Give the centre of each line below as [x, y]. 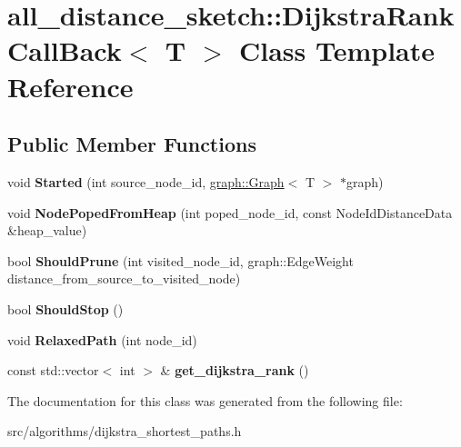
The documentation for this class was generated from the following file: [205, 400]
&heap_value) [47, 230]
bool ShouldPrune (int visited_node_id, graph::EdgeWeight [180, 260]
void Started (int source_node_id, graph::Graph [146, 181]
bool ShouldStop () [65, 308]
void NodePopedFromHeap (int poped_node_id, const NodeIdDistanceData [230, 212]
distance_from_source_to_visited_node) [124, 278]
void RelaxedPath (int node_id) [102, 339]
